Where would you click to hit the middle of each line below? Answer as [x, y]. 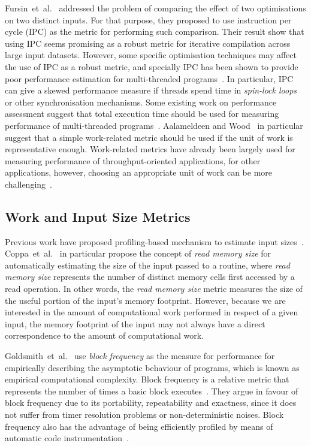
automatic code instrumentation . [67, 438]
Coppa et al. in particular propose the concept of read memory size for [138, 253]
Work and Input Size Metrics [98, 216]
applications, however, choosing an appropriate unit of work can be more [139, 172]
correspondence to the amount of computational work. [104, 335]
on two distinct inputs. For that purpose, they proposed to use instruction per [148, 19]
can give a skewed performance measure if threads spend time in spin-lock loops [151, 90]
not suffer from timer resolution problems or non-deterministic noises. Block [144, 415]
